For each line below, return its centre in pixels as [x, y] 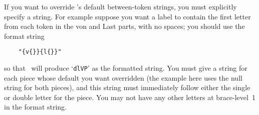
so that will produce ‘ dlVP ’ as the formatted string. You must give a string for [126, 68]
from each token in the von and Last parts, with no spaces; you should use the [124, 26]
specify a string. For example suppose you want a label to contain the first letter [127, 16]
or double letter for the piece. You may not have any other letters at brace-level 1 [130, 97]
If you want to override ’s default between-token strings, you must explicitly [120, 6]
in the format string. [36, 107]
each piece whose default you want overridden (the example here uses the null [123, 77]
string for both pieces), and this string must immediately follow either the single [127, 87]
